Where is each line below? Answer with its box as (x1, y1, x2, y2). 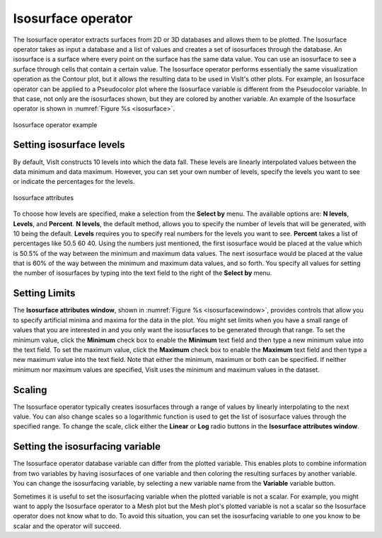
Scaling (13, 384, 47, 396)
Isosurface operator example (13, 120, 98, 129)
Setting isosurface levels (13, 139, 125, 151)
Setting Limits (13, 287, 76, 300)
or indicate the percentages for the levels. (13, 177, 135, 186)
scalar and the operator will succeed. (13, 522, 122, 530)
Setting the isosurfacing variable (13, 440, 161, 452)
